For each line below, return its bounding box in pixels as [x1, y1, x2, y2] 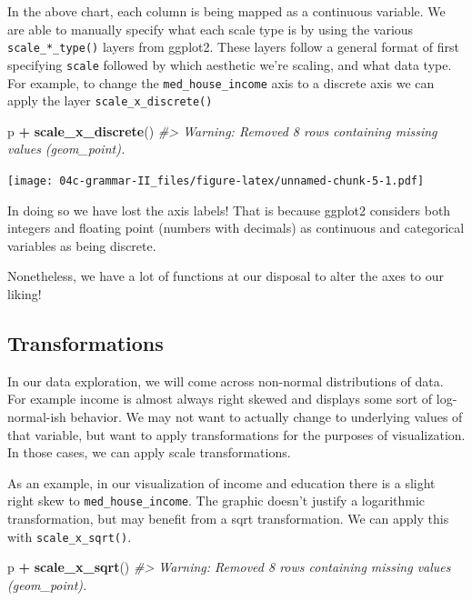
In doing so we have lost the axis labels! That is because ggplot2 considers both [7, 200, 451, 219]
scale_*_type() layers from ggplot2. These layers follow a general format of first [7, 37, 460, 56]
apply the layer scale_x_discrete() [7, 91, 213, 110]
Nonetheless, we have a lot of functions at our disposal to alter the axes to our [7, 266, 445, 285]
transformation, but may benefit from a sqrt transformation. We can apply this [7, 509, 449, 528]
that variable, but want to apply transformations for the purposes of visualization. [7, 425, 466, 444]
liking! [7, 285, 42, 304]
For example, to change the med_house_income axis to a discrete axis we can [7, 73, 435, 92]
